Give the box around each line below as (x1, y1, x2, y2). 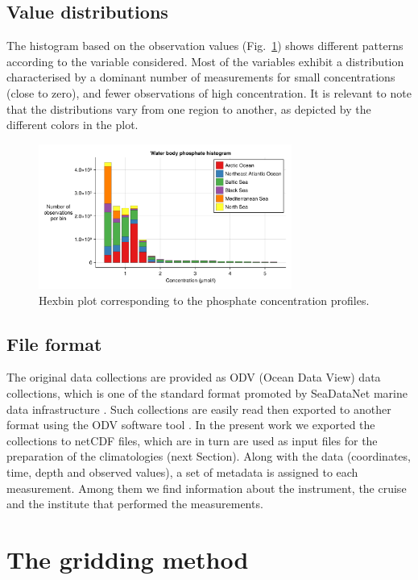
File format (6, 331, 102, 356)
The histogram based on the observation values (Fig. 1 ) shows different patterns (6, 37, 404, 54)
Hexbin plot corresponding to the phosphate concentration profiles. (39, 291, 370, 308)
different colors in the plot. (6, 116, 139, 133)
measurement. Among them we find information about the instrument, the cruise (6, 479, 407, 496)
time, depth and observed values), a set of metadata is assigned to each (6, 463, 358, 480)
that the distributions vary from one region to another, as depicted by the (6, 100, 371, 117)
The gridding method (6, 542, 249, 575)
